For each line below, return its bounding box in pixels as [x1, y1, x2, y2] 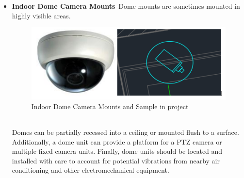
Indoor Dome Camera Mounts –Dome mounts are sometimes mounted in [12, 1, 240, 11]
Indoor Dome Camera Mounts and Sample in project [31, 101, 189, 111]
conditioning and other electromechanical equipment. [12, 165, 169, 175]
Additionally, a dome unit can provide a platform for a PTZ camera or [12, 136, 222, 146]
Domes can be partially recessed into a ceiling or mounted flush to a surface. [12, 127, 239, 137]
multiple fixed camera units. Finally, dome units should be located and [12, 146, 223, 156]
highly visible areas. [12, 10, 71, 20]
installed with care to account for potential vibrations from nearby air [12, 155, 220, 165]
